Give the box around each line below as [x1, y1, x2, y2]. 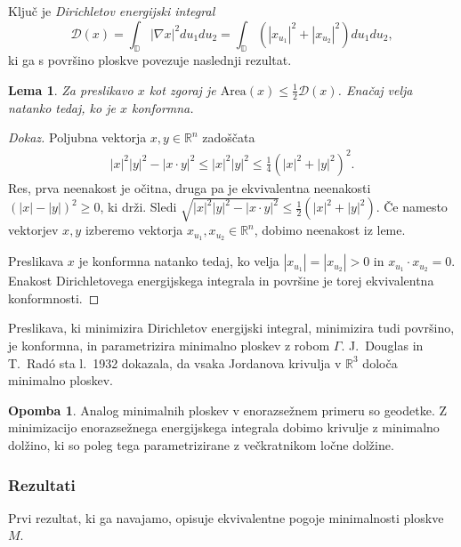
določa [362, 353, 398, 372]
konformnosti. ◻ [8, 288, 100, 307]
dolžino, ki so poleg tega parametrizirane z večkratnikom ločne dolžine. [8, 436, 394, 454]
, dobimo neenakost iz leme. [254, 221, 406, 239]
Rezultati [8, 473, 76, 495]
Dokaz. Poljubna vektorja [8, 128, 147, 147]
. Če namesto [376, 197, 448, 216]
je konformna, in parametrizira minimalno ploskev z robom [8, 336, 330, 355]
